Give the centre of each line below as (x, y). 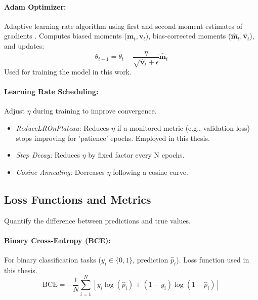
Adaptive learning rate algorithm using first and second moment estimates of (123, 26)
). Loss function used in (213, 259)
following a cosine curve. (150, 172)
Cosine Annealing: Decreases (60, 172)
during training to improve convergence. (95, 111)
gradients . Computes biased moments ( (66, 36)
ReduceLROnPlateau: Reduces (62, 128)
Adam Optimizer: (35, 6)
